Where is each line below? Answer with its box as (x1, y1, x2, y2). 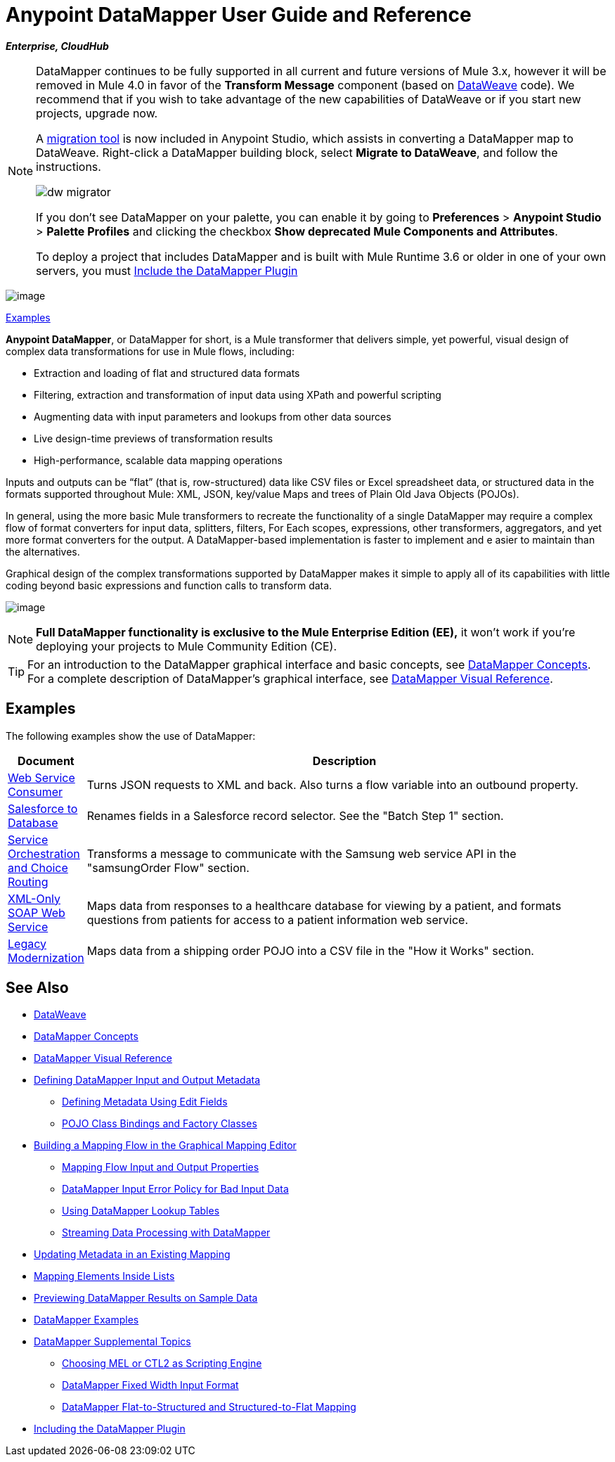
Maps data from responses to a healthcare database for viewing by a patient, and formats (86, 898, 562, 913)
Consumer (8, 784, 63, 799)
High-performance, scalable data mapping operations (34, 454, 283, 466)
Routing (8, 874, 48, 889)
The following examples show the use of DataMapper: (6, 729, 256, 742)
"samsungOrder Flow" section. (86, 860, 250, 875)
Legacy (8, 936, 46, 951)
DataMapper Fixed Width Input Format (62, 1379, 239, 1392)
